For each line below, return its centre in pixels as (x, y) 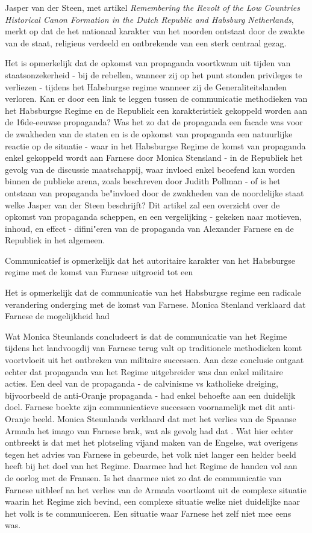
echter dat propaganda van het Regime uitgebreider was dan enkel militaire (144, 371)
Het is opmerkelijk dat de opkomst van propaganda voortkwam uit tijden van (148, 63)
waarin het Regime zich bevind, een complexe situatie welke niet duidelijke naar (152, 501)
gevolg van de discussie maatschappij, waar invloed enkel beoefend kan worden (150, 169)
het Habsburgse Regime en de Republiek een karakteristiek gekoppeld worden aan (156, 110)
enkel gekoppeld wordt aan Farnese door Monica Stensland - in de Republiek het (154, 157)
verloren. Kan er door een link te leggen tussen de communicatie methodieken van (156, 98)
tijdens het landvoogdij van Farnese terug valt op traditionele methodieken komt (154, 348)
